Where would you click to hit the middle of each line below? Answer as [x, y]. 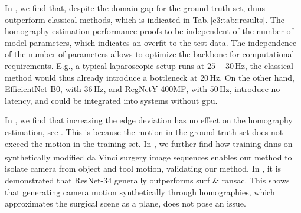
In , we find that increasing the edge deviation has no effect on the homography [149, 120]
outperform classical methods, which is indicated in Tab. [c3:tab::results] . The [145, 19]
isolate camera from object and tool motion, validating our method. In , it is [143, 168]
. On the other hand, [257, 77]
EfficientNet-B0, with [43, 89]
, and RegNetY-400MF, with [155, 89]
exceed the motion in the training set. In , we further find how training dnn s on [149, 143]
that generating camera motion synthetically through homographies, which [140, 191]
